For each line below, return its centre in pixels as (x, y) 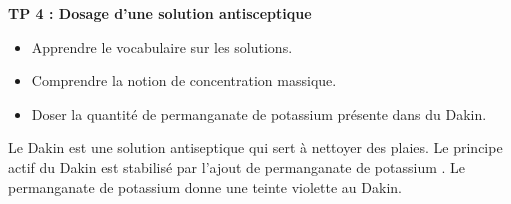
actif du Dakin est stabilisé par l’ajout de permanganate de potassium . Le (237, 166)
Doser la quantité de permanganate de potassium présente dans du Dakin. (259, 113)
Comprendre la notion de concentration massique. (184, 80)
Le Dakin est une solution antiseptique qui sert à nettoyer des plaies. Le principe (255, 147)
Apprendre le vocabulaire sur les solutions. (162, 46)
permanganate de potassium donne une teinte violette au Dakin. (205, 186)
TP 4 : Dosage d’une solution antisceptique (160, 13)
